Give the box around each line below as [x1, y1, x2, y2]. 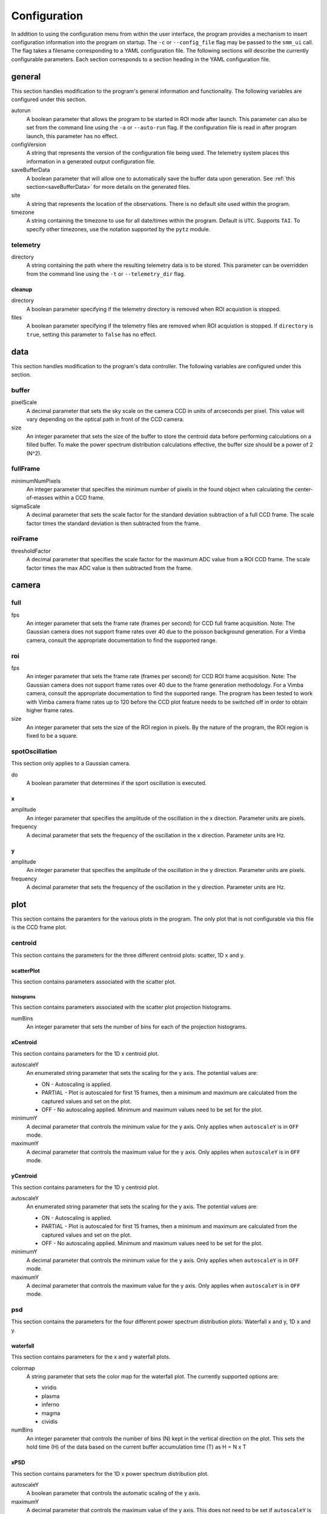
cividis [41, 1418, 58, 1425]
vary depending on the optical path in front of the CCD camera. [26, 415, 185, 423]
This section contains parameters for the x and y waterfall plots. [11, 1354, 171, 1361]
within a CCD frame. [54, 494, 105, 501]
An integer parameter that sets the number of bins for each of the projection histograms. [26, 1023, 248, 1031]
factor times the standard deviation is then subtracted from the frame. [26, 520, 201, 527]
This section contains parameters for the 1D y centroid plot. [11, 1183, 159, 1191]
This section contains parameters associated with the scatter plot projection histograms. [11, 1003, 232, 1011]
